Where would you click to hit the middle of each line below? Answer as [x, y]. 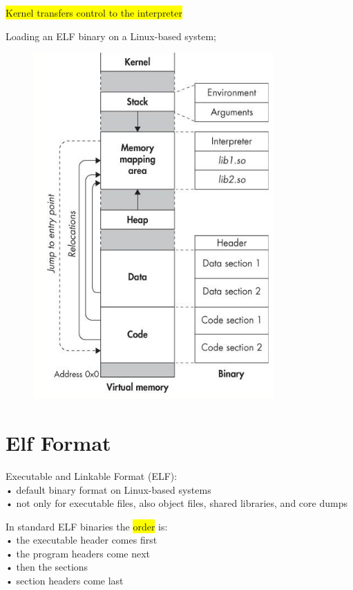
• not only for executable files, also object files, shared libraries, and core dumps [176, 503]
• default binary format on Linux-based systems [108, 489]
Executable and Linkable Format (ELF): [92, 475]
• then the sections [47, 567]
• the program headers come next [78, 553]
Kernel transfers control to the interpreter [94, 12]
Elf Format [58, 442]
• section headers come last [65, 581]
